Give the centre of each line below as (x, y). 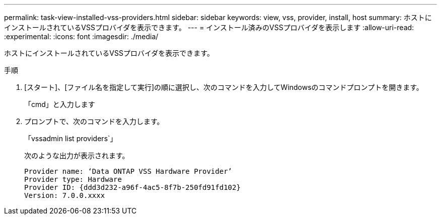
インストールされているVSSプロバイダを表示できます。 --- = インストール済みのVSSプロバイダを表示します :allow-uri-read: (209, 27)
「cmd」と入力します (60, 104)
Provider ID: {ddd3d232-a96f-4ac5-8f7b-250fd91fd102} (132, 187)
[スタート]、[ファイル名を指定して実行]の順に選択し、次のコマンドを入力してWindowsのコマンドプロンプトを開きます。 (224, 87)
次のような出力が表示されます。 (77, 155)
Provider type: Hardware (73, 179)
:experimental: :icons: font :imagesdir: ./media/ (81, 36)
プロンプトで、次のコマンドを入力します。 (94, 121)
